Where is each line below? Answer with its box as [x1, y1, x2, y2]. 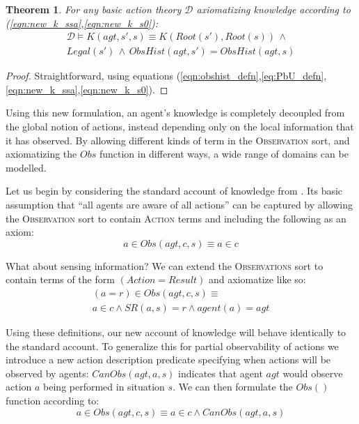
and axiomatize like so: [209, 272, 306, 287]
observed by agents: [6, 365, 89, 380]
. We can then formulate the [173, 379, 293, 394]
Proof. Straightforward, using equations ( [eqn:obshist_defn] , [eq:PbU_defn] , [6, 68, 327, 83]
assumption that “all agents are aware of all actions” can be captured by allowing [6, 197, 353, 211]
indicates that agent [178, 365, 263, 380]
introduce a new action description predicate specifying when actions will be [6, 352, 331, 367]
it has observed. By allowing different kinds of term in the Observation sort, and [6, 132, 350, 147]
